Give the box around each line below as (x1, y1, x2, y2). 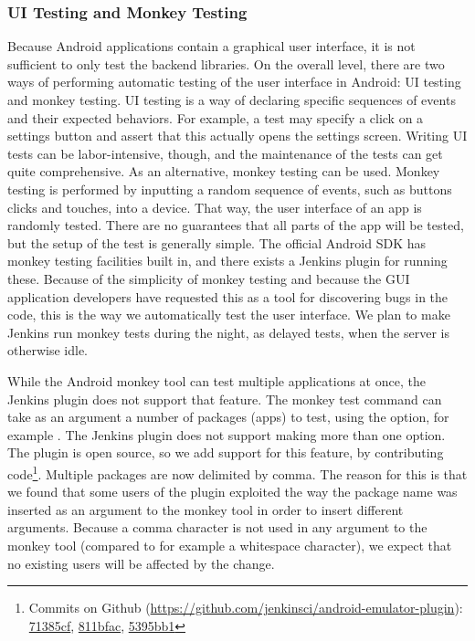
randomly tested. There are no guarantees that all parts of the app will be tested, (7, 215, 464, 235)
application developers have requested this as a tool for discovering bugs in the (7, 287, 449, 306)
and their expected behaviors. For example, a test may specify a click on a (7, 108, 424, 127)
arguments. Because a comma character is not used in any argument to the (7, 518, 427, 537)
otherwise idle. (7, 341, 89, 360)
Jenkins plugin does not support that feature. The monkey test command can (7, 389, 442, 408)
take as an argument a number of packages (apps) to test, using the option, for (7, 407, 449, 426)
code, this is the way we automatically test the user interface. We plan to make (7, 305, 450, 324)
